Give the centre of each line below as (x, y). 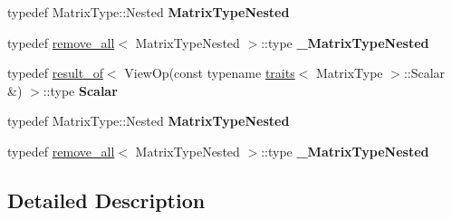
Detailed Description (106, 200)
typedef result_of (55, 73)
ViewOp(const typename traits (210, 73)
